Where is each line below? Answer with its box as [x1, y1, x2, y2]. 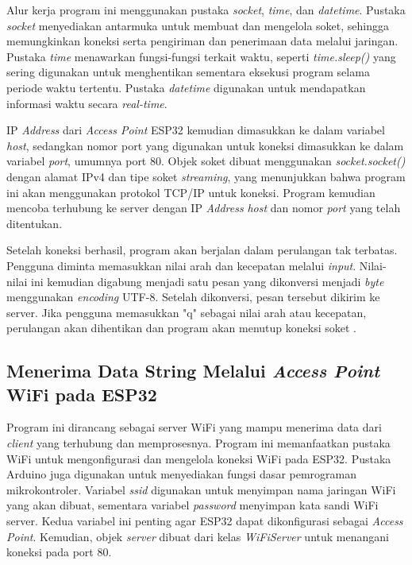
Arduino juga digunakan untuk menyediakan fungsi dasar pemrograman [6, 466, 357, 482]
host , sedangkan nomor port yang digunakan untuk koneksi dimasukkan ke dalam [6, 137, 404, 153]
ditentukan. [6, 215, 63, 231]
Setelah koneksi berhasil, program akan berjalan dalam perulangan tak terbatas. [6, 242, 398, 258]
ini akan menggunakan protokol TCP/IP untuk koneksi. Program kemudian [6, 184, 375, 200]
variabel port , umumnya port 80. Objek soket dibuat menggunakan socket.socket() [6, 153, 406, 169]
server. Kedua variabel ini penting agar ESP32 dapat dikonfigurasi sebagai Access [6, 513, 403, 529]
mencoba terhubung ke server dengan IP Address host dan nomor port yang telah [6, 199, 401, 216]
